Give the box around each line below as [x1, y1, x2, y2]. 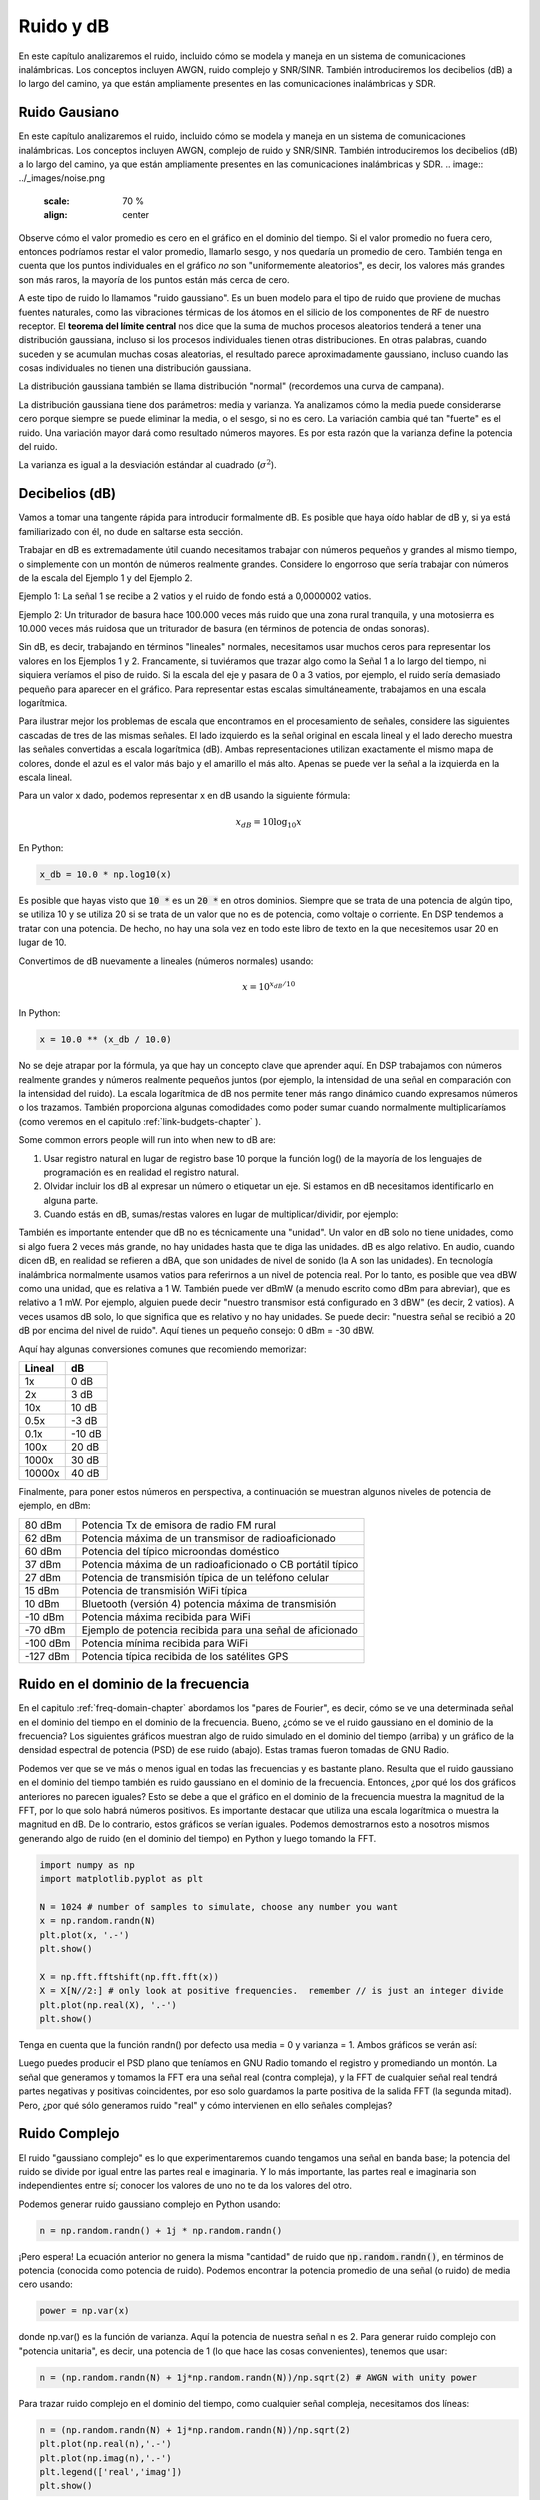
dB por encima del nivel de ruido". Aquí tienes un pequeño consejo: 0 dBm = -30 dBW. [18, 1325, 375, 1337]
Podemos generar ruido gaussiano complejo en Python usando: [18, 2198, 281, 2210]
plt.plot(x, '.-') [39, 1929, 130, 1940]
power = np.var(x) [39, 2305, 130, 2317]
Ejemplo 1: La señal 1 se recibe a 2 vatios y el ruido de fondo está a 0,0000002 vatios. [18, 590, 372, 602]
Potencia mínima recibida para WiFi [81, 1636, 249, 1650]
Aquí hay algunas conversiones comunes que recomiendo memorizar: [18, 1343, 307, 1355]
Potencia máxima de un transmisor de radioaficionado [81, 1531, 337, 1545]
